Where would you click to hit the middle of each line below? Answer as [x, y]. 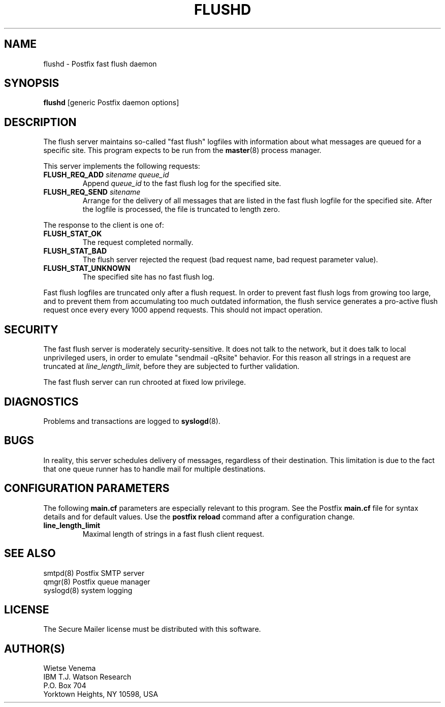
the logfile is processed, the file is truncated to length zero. [181, 209]
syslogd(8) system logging [88, 590]
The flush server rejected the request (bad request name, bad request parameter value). [230, 260]
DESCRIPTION [40, 122]
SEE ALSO [30, 554]
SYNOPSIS [32, 83]
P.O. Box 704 [65, 686]
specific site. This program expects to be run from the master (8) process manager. [182, 150]
